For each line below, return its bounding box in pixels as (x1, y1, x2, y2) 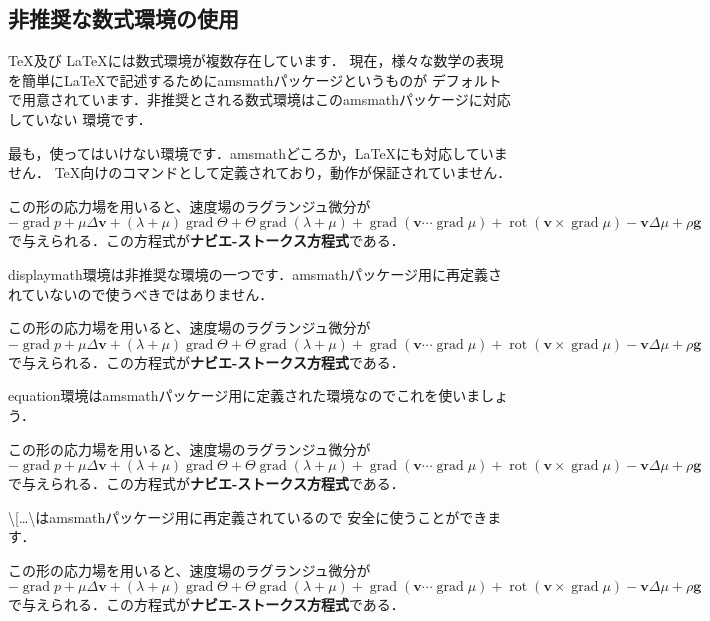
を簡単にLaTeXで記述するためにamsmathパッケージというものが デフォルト (8, 69, 502, 90)
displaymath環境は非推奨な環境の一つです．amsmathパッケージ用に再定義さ (8, 263, 502, 284)
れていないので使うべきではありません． (8, 283, 274, 304)
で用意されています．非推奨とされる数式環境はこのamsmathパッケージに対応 (8, 89, 511, 110)
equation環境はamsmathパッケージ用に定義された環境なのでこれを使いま (8, 385, 481, 406)
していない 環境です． (8, 108, 152, 129)
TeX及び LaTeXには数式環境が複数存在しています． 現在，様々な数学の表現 (8, 50, 504, 71)
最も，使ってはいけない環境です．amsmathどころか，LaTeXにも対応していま (8, 142, 508, 163)
